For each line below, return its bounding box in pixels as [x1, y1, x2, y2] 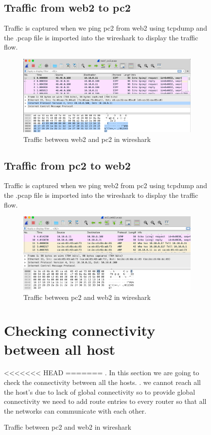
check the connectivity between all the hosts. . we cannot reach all [4, 377, 201, 387]
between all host [4, 339, 116, 359]
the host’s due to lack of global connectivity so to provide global [4, 386, 195, 397]
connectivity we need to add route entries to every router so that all [4, 396, 207, 406]
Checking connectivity [4, 320, 156, 340]
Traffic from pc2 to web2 [4, 157, 131, 173]
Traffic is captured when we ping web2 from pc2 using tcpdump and [4, 180, 207, 191]
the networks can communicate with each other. [4, 405, 146, 416]
